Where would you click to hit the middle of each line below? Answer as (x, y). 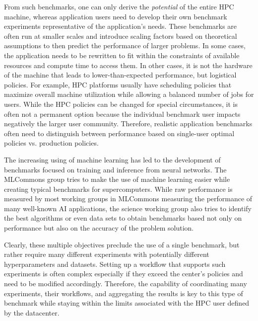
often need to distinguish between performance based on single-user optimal (119, 133)
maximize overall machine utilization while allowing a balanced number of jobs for (129, 94)
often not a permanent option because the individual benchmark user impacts (122, 114)
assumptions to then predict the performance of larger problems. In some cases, (125, 45)
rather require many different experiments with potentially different (107, 254)
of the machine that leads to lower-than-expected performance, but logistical (120, 75)
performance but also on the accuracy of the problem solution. (99, 228)
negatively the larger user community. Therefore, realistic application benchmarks (128, 123)
